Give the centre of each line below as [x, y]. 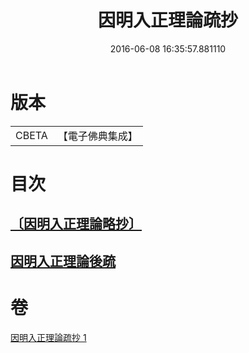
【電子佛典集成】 [97, 136]
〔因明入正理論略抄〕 [76, 224]
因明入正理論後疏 [63, 261]
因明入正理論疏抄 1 [48, 337]
